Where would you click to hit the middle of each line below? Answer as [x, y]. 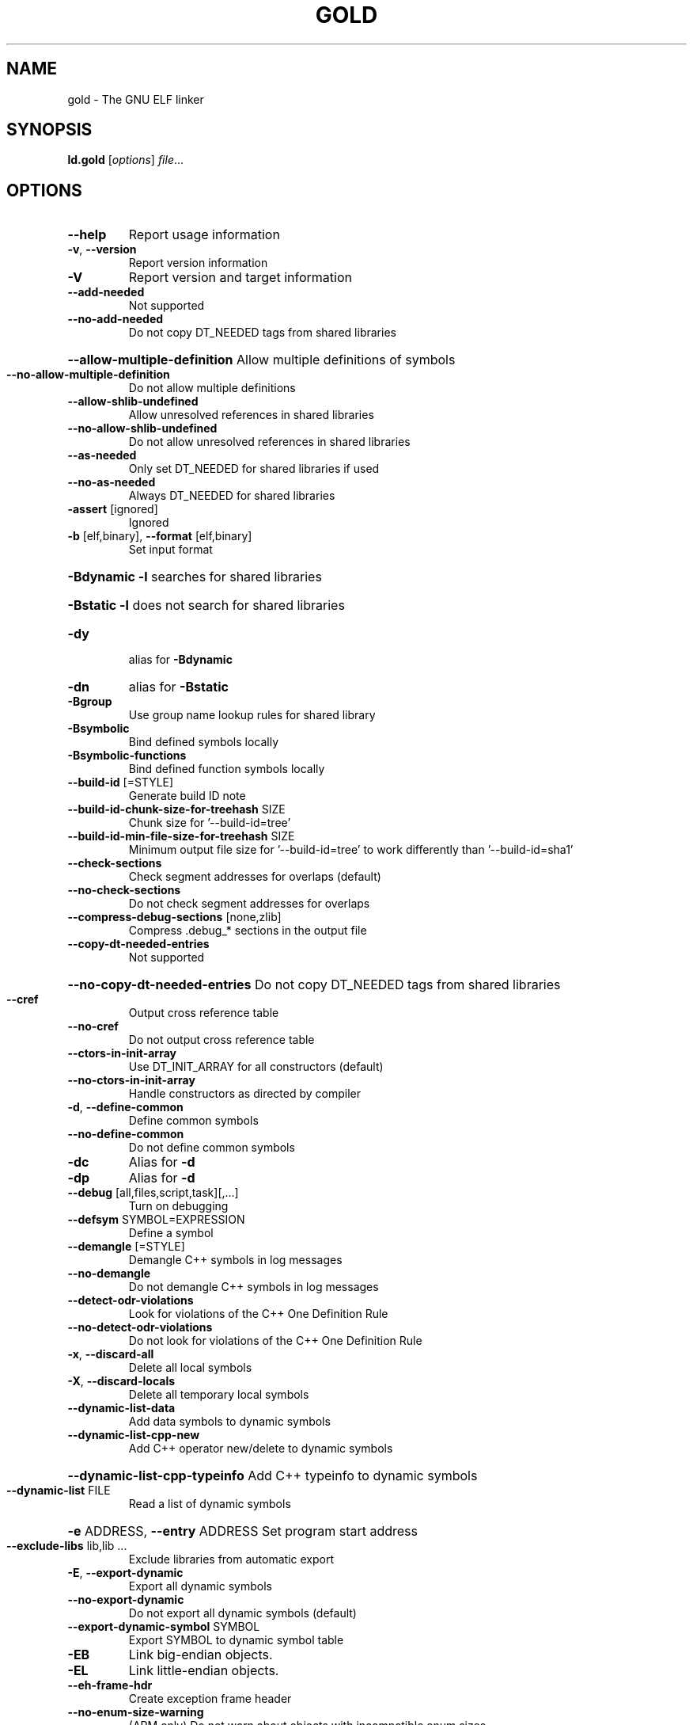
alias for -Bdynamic [180, 660]
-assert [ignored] [113, 509]
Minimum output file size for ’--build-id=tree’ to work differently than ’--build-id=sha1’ [351, 850]
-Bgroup [90, 702]
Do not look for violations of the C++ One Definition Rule [275, 1341]
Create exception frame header [210, 1699]
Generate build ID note [187, 796]
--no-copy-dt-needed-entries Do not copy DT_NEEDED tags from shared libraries [314, 985]
